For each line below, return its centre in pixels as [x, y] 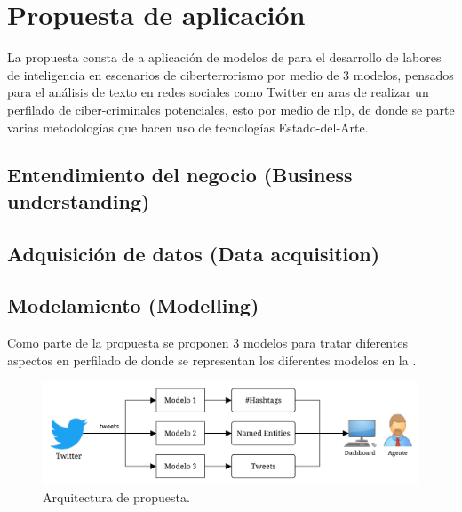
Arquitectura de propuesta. [116, 497]
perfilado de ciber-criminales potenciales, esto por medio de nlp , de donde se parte [231, 109]
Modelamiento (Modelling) [133, 305]
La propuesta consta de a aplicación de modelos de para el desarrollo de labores [224, 57]
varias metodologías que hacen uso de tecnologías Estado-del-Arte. [188, 127]
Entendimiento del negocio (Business [180, 175]
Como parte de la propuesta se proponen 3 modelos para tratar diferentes [207, 343]
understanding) [79, 200]
